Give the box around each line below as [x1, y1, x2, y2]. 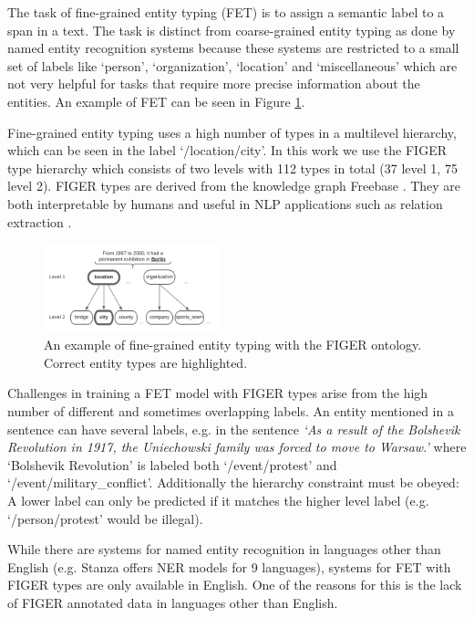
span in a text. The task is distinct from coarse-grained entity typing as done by [7, 20, 456, 39]
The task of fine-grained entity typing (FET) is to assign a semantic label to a [7, 3, 445, 21]
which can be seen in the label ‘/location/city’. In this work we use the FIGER [7, 141, 447, 160]
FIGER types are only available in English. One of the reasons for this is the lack [7, 575, 462, 594]
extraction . [7, 212, 72, 231]
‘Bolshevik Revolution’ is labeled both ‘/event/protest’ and [7, 455, 337, 474]
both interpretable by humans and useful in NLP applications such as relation [7, 194, 443, 213]
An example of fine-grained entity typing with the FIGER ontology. [44, 335, 422, 354]
